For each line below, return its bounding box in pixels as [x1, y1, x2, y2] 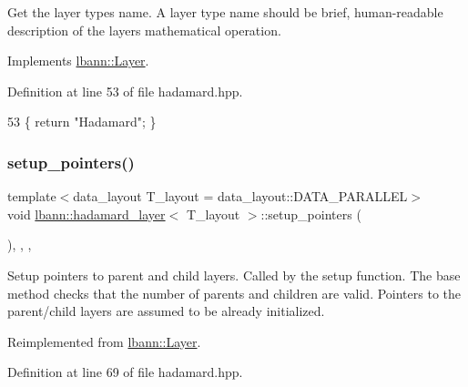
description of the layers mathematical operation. [7, 20, 281, 39]
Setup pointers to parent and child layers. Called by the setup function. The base [7, 265, 461, 284]
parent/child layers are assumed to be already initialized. [7, 301, 325, 321]
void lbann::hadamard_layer [7, 204, 166, 223]
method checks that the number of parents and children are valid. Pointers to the [7, 283, 462, 302]
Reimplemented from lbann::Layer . [7, 331, 201, 351]
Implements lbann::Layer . [7, 51, 149, 70]
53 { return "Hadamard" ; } [7, 112, 157, 131]
